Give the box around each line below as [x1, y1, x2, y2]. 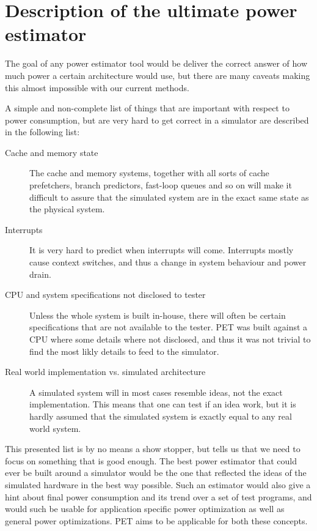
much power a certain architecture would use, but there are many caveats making [5, 69, 310, 81]
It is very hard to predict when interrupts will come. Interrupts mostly [29, 243, 294, 256]
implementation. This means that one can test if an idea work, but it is [29, 398, 296, 410]
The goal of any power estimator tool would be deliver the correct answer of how [5, 57, 308, 70]
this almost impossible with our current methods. [5, 81, 189, 94]
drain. [29, 267, 51, 280]
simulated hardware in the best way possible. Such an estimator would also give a [5, 478, 311, 491]
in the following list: [5, 125, 80, 138]
